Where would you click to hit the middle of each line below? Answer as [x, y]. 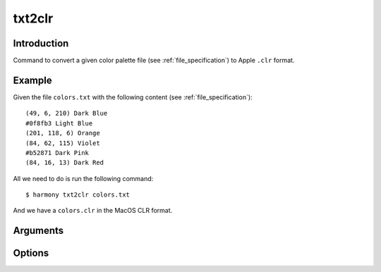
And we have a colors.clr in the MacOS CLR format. [93, 211]
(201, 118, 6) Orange [63, 133]
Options [31, 253]
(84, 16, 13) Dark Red [65, 163]
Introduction [41, 43]
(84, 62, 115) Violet [63, 143]
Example [32, 80]
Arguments [38, 231]
